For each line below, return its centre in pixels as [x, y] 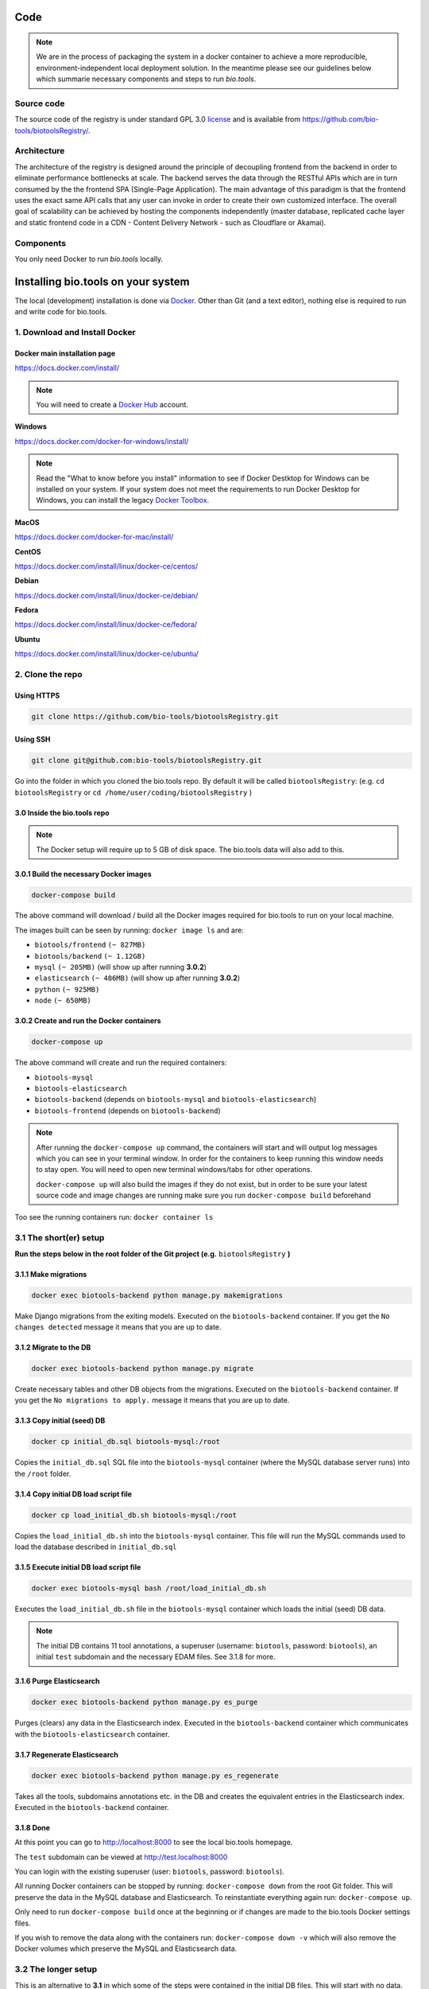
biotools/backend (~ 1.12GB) [90, 956]
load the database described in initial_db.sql [96, 1547]
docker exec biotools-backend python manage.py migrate [143, 1368]
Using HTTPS [37, 695]
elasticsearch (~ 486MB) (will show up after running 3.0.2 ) [137, 978]
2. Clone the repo [48, 674]
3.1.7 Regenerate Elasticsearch [67, 1754]
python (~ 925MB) [67, 989]
